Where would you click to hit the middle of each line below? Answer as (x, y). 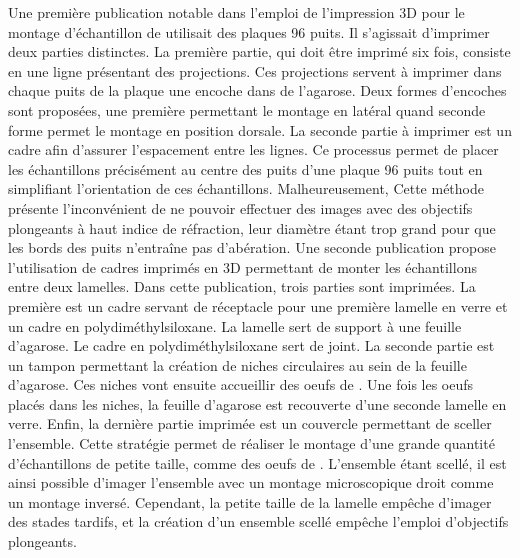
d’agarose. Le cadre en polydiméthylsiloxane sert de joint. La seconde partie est (251, 345)
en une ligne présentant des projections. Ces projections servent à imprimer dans (255, 70)
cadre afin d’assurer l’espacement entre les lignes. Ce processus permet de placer (253, 149)
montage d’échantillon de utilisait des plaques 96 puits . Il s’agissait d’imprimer (249, 31)
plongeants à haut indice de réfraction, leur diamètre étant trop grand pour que (252, 227)
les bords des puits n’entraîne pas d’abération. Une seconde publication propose (252, 247)
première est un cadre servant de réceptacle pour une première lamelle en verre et (258, 305)
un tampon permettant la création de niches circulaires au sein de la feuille (237, 364)
